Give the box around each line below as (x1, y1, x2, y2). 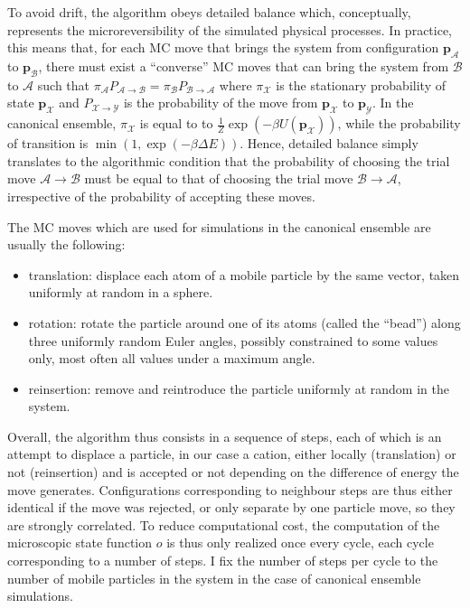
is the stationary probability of (276, 75, 446, 94)
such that (37, 75, 90, 94)
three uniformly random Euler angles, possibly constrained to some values (28, 331, 438, 350)
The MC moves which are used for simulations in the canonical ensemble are (7, 217, 431, 236)
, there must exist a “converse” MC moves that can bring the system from (38, 56, 449, 75)
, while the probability (337, 114, 461, 133)
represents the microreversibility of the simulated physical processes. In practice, (7, 20, 453, 39)
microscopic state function (7, 533, 153, 552)
